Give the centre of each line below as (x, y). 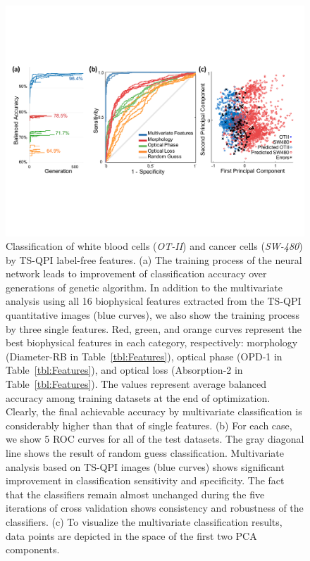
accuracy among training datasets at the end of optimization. (138, 397)
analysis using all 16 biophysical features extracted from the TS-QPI (154, 301)
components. (33, 549)
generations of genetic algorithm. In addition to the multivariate (144, 287)
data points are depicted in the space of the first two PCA (131, 535)
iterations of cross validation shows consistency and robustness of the (155, 508)
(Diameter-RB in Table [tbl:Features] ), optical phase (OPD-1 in (144, 356)
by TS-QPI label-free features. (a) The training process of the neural (154, 259)
